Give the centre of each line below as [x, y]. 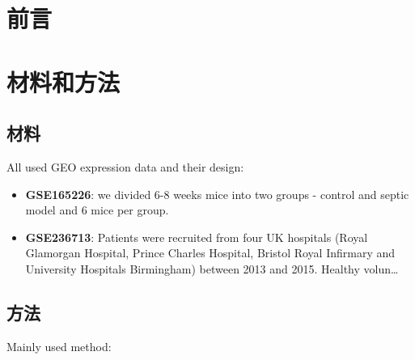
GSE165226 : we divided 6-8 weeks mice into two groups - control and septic [217, 194]
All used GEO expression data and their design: [125, 166]
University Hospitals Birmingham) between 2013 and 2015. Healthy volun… [212, 268]
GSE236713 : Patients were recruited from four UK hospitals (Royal [197, 237]
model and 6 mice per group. [97, 210]
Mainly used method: [59, 346]
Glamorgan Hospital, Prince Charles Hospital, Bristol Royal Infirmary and [210, 253]
